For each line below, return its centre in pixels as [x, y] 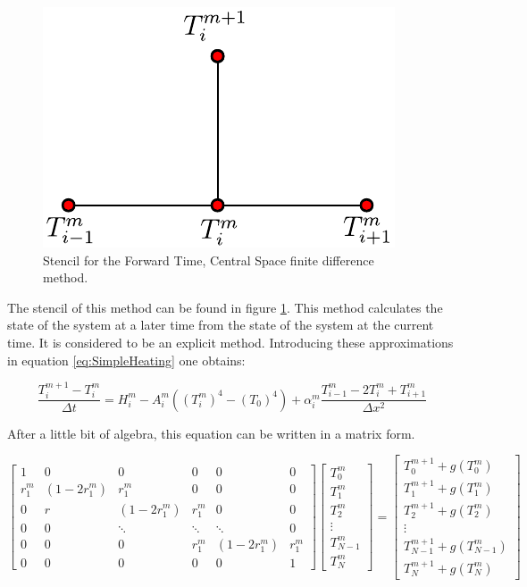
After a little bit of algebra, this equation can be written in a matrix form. [211, 433]
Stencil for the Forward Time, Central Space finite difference [209, 260]
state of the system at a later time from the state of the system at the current [221, 325]
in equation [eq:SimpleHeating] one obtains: [126, 360]
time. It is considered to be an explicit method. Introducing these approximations [230, 342]
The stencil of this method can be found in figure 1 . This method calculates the [225, 307]
